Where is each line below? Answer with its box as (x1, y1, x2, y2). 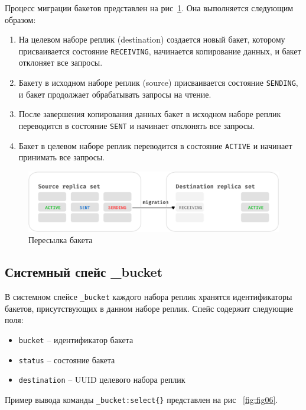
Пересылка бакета (28, 234, 93, 246)
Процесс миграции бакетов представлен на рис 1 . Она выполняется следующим (5, 2, 294, 14)
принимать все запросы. (18, 151, 105, 163)
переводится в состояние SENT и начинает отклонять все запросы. (18, 119, 255, 131)
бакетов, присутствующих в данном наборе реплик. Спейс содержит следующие (5, 302, 294, 314)
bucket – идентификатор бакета (18, 333, 134, 346)
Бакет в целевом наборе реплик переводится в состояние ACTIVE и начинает (18, 139, 292, 151)
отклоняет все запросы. (18, 56, 103, 69)
